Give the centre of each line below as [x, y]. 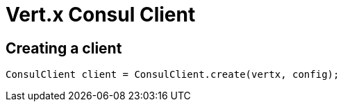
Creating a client [64, 48]
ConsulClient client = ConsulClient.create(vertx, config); [173, 75]
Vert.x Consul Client [101, 15]
